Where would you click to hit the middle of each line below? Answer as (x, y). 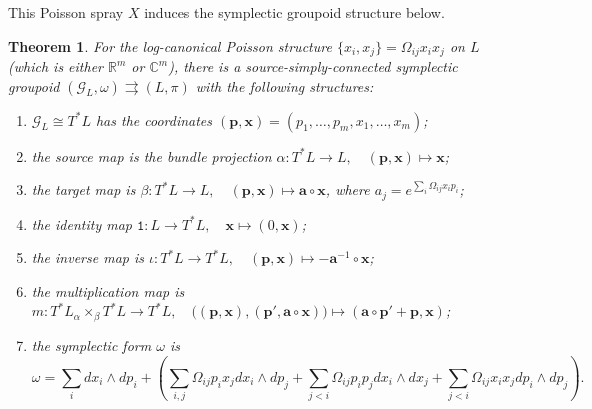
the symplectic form (91, 344)
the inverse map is (87, 257)
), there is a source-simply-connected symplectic (313, 66)
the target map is (83, 189)
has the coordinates (154, 119)
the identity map (81, 223)
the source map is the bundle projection (151, 155)
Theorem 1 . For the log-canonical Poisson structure (170, 45)
